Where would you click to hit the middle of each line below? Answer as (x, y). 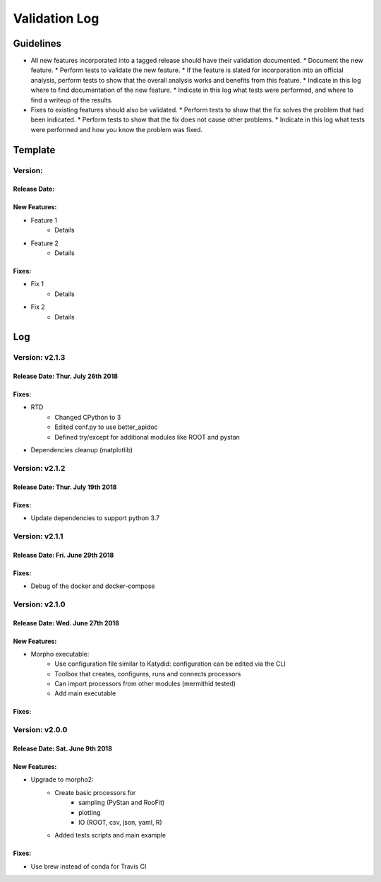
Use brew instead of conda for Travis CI (89, 866)
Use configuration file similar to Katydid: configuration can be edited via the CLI (170, 664)
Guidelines (37, 43)
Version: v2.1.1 (38, 536)
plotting (90, 812)
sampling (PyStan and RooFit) (122, 803)
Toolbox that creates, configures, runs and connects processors (148, 674)
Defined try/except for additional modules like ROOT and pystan (147, 437)
